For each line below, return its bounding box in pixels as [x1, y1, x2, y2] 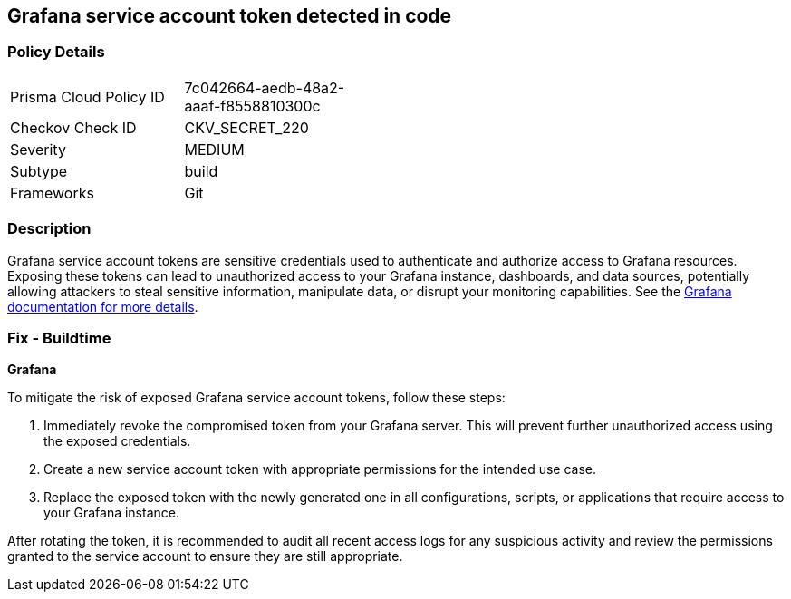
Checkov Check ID [10, 118, 137, 137]
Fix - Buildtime [7, 328, 111, 347]
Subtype [10, 161, 68, 180]
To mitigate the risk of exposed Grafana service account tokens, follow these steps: [7, 390, 506, 406]
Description [7, 219, 92, 238]
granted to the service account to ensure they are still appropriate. [7, 548, 403, 565]
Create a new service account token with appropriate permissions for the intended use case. [43, 461, 596, 478]
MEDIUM [184, 140, 245, 159]
